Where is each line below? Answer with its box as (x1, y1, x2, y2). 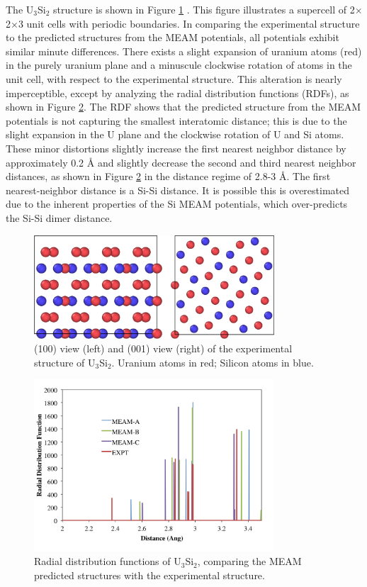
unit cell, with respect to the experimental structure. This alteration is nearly (6, 71, 342, 86)
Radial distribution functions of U (34, 554, 181, 569)
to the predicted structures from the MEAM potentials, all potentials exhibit (6, 30, 339, 45)
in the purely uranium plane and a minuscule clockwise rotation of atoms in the (6, 57, 352, 72)
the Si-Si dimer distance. (6, 210, 113, 225)
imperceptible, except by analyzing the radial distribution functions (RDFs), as (6, 85, 349, 100)
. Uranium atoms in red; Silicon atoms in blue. (111, 354, 314, 369)
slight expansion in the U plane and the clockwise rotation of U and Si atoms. (6, 127, 344, 142)
